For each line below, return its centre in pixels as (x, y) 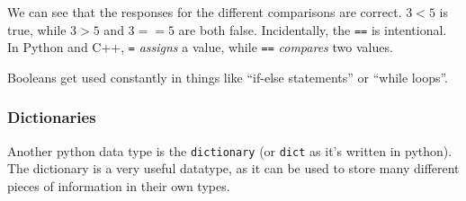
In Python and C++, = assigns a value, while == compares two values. (200, 47)
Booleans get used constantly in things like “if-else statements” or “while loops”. (228, 77)
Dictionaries (52, 117)
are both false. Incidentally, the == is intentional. (313, 29)
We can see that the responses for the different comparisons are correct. (205, 12)
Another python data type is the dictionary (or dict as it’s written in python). (230, 150)
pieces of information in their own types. (119, 185)
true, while (37, 29)
